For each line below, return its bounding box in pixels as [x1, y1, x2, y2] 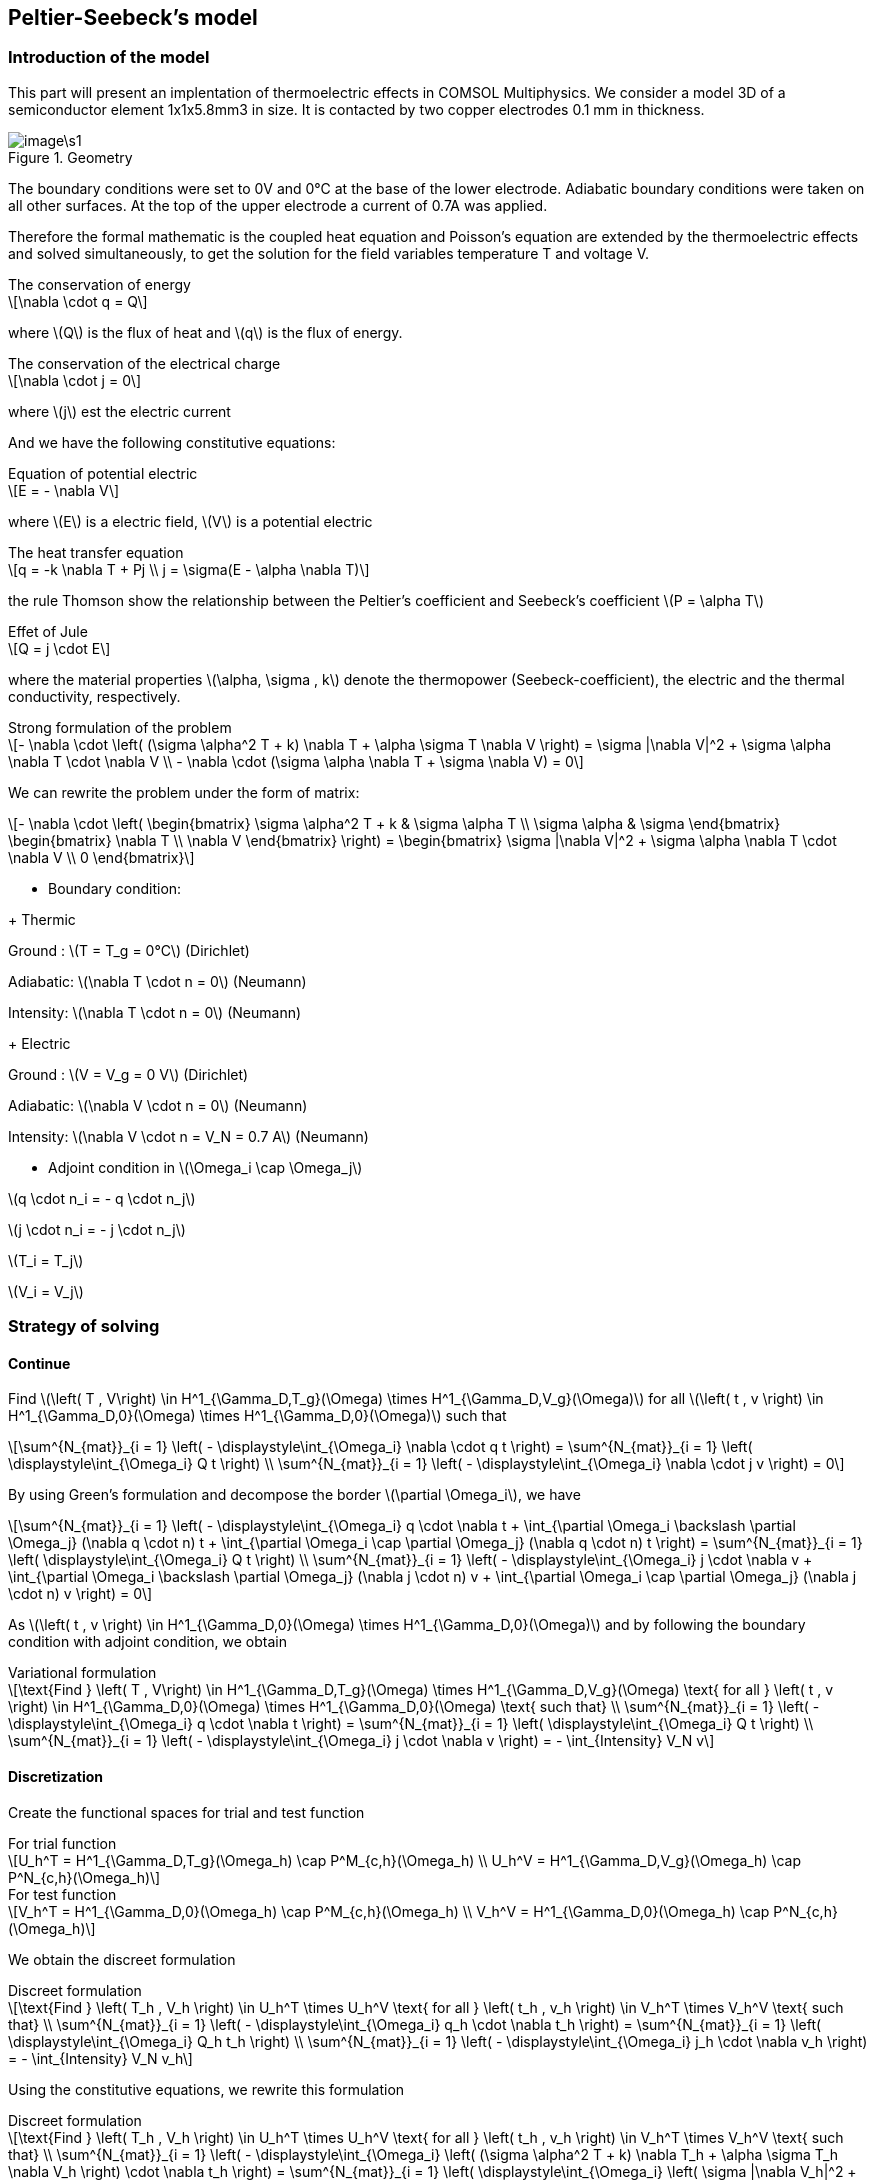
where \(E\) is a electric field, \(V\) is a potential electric [8, 512, 373, 530]
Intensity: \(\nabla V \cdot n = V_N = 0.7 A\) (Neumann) [8, 1127, 369, 1145]
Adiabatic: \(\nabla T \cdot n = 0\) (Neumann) [8, 972, 307, 990]
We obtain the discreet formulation [8, 1950, 236, 1968]
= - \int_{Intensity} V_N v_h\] [8, 2049, 193, 2067]
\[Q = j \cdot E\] [8, 639, 111, 657]
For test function [8, 1885, 117, 1903]
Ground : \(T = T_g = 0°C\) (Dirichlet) [8, 941, 250, 959]
